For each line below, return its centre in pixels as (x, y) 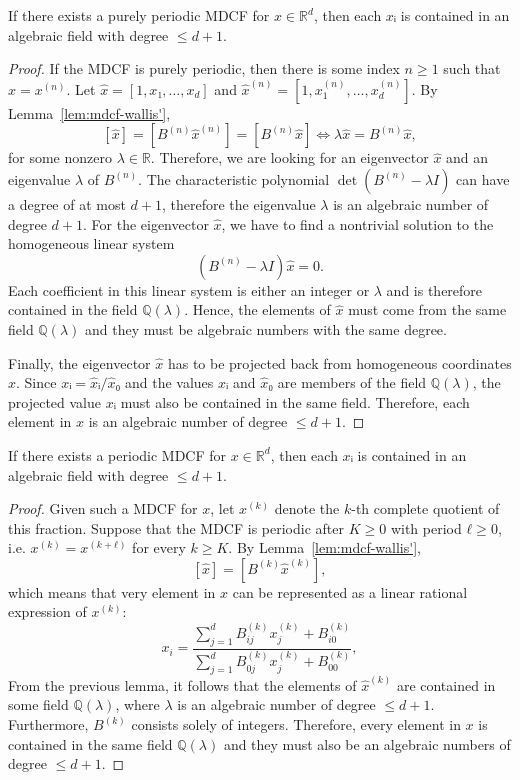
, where (137, 704)
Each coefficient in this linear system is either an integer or (189, 289)
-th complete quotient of (425, 508)
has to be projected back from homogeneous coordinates (339, 362)
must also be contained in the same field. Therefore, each (295, 401)
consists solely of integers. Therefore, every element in (296, 724)
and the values (169, 382)
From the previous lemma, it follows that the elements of (182, 684)
